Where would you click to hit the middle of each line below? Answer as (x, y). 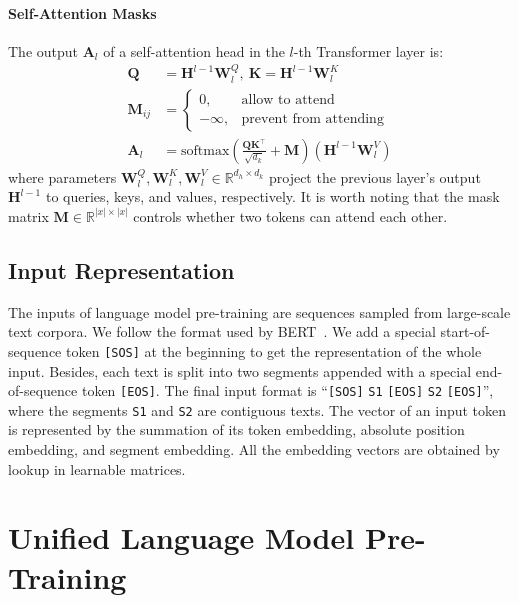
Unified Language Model (181, 537)
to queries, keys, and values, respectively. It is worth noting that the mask (272, 196)
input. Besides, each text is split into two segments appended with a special (240, 370)
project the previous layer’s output (374, 176)
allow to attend (288, 100)
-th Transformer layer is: (368, 50)
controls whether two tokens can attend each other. (290, 215)
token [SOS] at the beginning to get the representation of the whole (274, 350)
